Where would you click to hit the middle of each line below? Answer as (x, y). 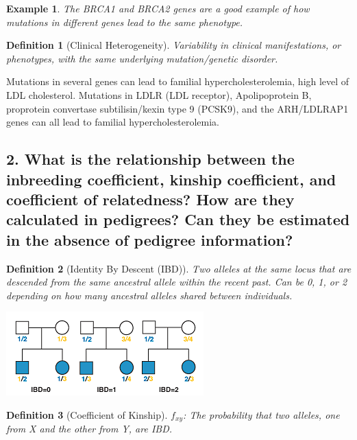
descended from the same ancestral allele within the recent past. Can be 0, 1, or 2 (177, 282)
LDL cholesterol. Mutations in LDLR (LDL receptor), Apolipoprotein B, (159, 94)
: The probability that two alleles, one (261, 414)
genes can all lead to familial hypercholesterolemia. (113, 122)
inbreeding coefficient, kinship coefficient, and (171, 179)
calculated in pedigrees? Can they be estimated (178, 219)
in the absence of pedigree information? (150, 239)
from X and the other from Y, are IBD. (89, 429)
